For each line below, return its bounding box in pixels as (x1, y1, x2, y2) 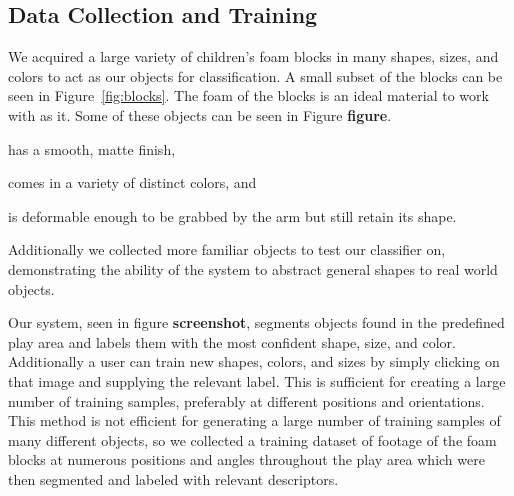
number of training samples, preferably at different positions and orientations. (8, 390, 485, 411)
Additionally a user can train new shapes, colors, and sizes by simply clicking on (8, 351, 500, 372)
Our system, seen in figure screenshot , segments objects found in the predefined (8, 312, 505, 333)
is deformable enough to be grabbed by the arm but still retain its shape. (8, 205, 457, 226)
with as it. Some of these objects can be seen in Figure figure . (8, 104, 392, 125)
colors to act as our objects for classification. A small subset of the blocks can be (8, 65, 503, 86)
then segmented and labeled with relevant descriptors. (8, 468, 339, 489)
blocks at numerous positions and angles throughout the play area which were (8, 449, 485, 470)
